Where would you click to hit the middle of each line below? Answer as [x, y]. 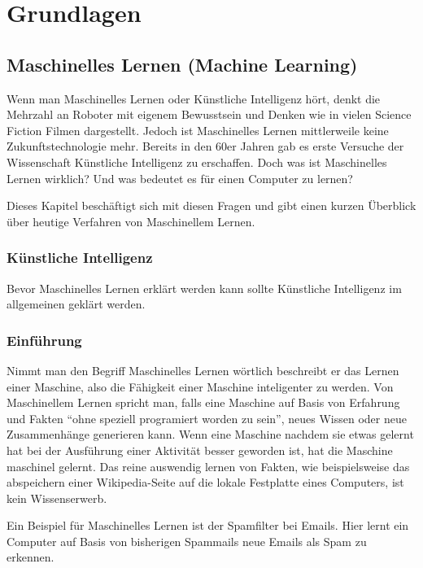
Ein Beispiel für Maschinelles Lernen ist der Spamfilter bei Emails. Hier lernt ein [208, 525]
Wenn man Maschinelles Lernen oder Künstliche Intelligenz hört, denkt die [194, 98]
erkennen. [31, 557]
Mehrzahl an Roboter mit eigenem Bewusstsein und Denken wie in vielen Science [209, 114]
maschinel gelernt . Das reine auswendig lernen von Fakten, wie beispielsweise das [208, 466]
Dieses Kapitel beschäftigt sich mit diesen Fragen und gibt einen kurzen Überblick [211, 205]
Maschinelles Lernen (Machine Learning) [182, 64]
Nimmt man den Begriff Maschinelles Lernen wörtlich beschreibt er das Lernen [203, 370]
